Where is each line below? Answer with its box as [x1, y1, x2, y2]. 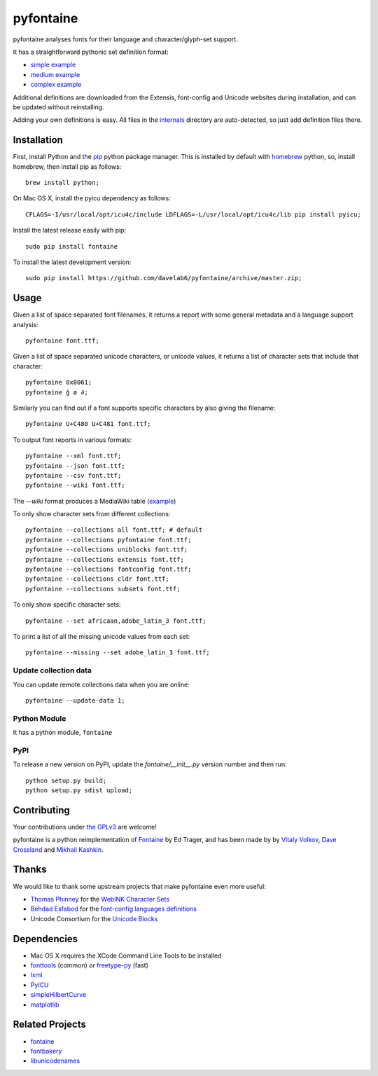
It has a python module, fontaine [13, 729, 113, 737]
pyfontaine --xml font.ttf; [25, 452, 122, 460]
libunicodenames [30, 1056, 80, 1065]
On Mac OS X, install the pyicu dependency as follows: [13, 194, 171, 202]
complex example [30, 81, 82, 89]
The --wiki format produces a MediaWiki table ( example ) [13, 497, 176, 505]
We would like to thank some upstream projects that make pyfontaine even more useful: [13, 882, 266, 890]
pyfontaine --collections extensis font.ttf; [25, 556, 185, 563]
